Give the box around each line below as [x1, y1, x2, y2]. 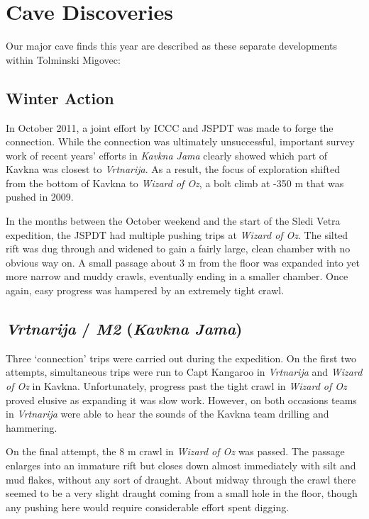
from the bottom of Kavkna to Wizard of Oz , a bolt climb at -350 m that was [6, 175, 344, 190]
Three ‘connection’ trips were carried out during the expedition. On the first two [6, 350, 356, 365]
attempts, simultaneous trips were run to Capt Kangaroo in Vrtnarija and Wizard [6, 364, 363, 379]
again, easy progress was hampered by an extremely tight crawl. [6, 283, 285, 298]
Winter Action [6, 86, 114, 108]
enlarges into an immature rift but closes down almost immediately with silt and [6, 458, 356, 472]
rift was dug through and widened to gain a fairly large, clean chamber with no [6, 241, 351, 256]
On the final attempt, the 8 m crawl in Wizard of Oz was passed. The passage [6, 444, 345, 459]
